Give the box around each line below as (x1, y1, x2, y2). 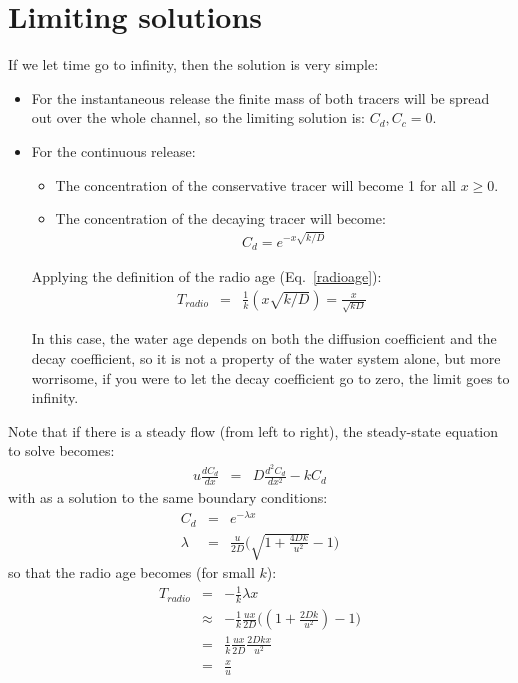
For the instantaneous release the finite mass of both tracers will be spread (31, 87, 490, 108)
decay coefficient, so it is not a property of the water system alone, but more (31, 347, 501, 368)
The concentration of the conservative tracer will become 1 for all (55, 174, 456, 195)
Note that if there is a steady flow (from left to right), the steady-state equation (8, 420, 499, 441)
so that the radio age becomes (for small (8, 562, 255, 583)
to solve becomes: (8, 440, 115, 461)
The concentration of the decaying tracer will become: (55, 208, 386, 229)
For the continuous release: (31, 140, 196, 161)
